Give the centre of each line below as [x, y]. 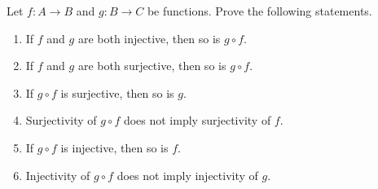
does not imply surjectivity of [197, 120]
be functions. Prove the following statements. [259, 11]
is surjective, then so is [117, 92]
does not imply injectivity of [187, 175]
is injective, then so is [114, 147]
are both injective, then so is [149, 38]
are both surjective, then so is [152, 66]
